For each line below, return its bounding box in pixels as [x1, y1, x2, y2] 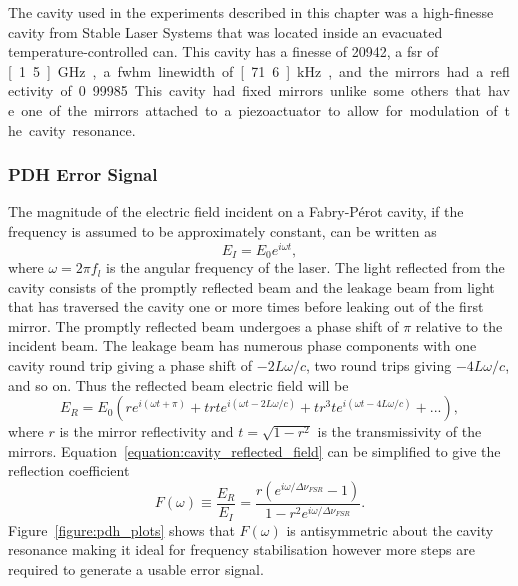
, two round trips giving [306, 355, 452, 376]
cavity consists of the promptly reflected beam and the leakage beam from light [8, 276, 495, 297]
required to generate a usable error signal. [8, 558, 264, 579]
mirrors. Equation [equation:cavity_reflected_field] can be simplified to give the [8, 440, 501, 461]
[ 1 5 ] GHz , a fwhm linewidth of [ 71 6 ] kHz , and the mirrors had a [8, 60, 484, 81]
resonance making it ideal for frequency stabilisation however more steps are [8, 539, 475, 560]
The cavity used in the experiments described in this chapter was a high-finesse [8, 2, 494, 22]
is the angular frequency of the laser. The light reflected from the [106, 257, 505, 278]
